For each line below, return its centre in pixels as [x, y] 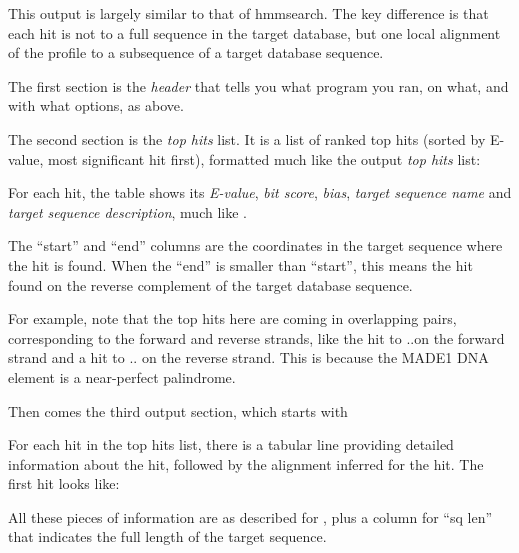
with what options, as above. [96, 105]
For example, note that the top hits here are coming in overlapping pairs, [232, 318]
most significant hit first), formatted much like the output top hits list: [264, 158]
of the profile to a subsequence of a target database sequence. [196, 52]
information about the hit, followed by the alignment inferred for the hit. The [246, 463]
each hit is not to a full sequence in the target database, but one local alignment [254, 32]
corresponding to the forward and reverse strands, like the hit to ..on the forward [256, 337]
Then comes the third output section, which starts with [178, 410]
